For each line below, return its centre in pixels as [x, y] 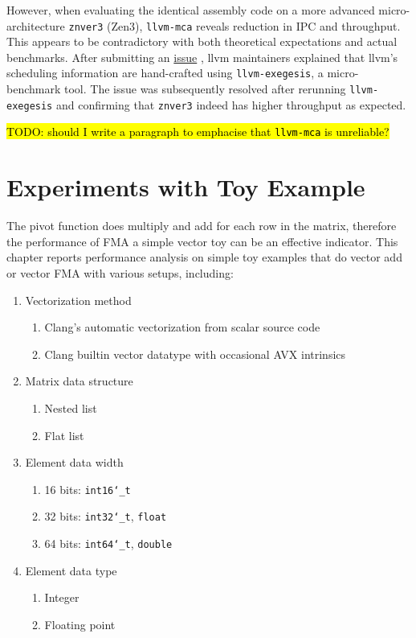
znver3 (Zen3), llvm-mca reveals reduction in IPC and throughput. [235, 25]
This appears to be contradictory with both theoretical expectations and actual [202, 41]
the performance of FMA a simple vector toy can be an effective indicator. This [202, 241]
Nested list [71, 407]
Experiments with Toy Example [186, 187]
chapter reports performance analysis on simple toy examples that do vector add [204, 257]
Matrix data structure [79, 381]
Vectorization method [78, 300]
